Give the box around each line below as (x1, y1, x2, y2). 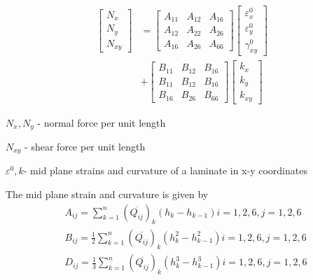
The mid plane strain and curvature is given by (6, 187, 209, 202)
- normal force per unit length (37, 115, 166, 129)
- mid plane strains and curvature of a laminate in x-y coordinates (23, 163, 307, 178)
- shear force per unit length (25, 139, 146, 154)
